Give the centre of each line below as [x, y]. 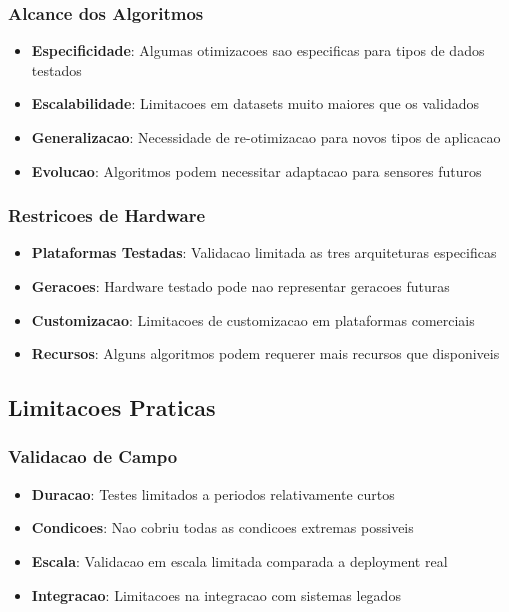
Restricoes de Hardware [107, 215]
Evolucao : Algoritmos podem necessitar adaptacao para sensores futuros [256, 170]
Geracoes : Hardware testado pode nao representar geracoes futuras [240, 286]
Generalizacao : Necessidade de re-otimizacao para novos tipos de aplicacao [266, 137]
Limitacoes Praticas [112, 407]
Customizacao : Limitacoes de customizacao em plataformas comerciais [253, 319]
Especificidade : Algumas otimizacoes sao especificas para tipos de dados [258, 50]
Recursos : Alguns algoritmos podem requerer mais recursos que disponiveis [265, 353]
